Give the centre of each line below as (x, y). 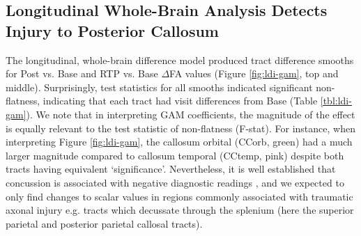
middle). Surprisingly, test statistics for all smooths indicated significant (159, 87)
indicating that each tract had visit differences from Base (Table (180, 101)
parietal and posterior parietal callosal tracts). (104, 223)
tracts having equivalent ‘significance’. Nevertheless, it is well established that (171, 169)
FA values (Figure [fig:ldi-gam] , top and (254, 73)
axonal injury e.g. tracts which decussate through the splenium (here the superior (180, 210)
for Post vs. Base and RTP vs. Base (82, 73)
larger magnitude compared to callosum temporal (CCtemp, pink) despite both (175, 155)
